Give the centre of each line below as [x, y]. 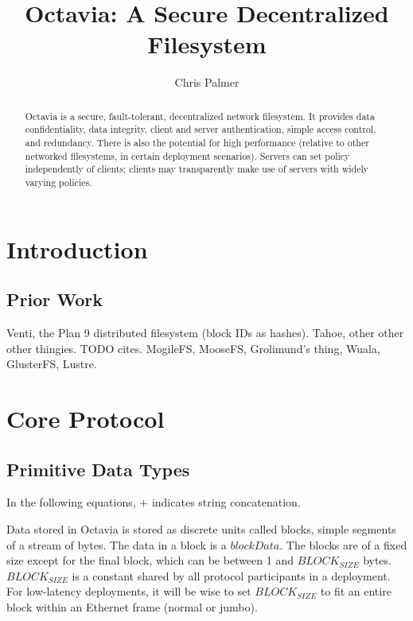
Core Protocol [86, 418]
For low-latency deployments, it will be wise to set [129, 591]
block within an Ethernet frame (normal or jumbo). [132, 606]
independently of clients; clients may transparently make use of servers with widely [197, 169]
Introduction [77, 248]
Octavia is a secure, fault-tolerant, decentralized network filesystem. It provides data [200, 116]
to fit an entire [356, 591]
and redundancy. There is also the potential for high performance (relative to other [197, 143]
